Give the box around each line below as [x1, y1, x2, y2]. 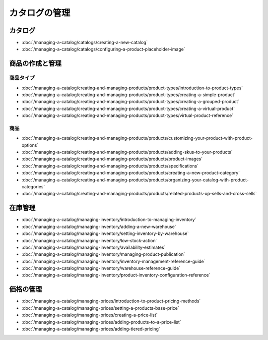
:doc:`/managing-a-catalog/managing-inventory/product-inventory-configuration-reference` [21, 272, 210, 278]
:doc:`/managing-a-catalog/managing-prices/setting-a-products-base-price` [21, 305, 180, 311]
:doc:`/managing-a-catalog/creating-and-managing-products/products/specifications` [21, 163, 199, 169]
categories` [21, 184, 45, 190]
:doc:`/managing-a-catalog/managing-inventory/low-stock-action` [21, 237, 157, 243]
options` [21, 142, 39, 148]
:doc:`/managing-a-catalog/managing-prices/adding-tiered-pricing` [21, 326, 161, 332]
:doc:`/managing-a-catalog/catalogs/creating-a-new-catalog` [21, 40, 148, 46]
